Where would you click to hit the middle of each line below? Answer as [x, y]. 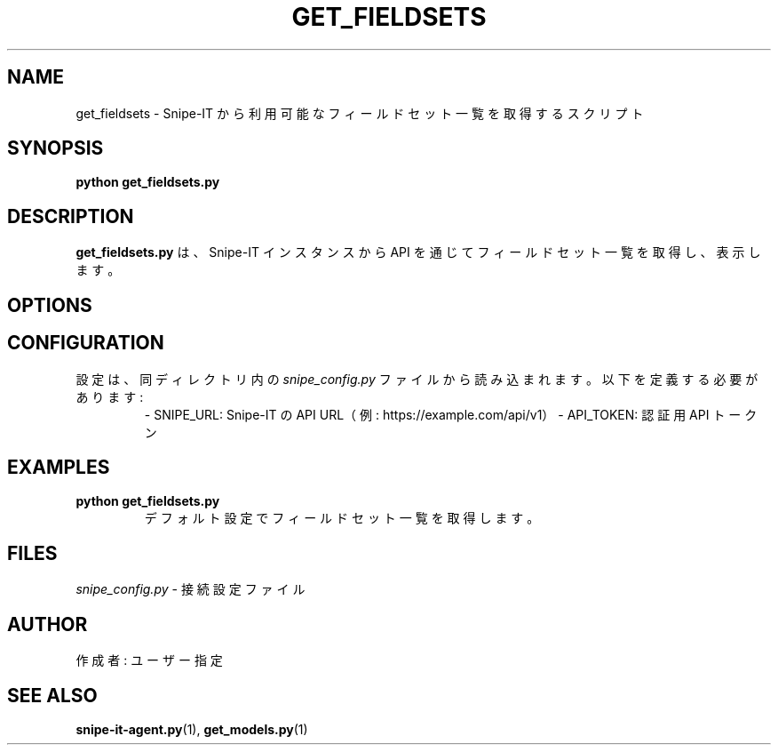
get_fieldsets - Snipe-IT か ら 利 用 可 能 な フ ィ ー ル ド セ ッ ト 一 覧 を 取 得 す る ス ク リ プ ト [360, 113]
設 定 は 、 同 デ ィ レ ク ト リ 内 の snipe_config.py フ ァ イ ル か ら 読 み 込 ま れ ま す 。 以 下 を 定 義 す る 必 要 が [417, 379]
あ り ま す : [110, 396]
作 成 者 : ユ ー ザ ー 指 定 [149, 660]
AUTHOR [48, 624]
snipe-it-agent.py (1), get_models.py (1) [192, 729]
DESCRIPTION [71, 216]
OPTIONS [50, 305]
